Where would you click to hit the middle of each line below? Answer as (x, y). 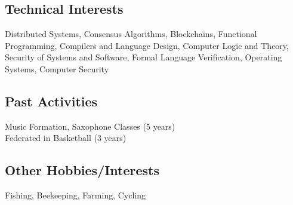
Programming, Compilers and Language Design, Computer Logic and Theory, (147, 45)
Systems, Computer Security (57, 68)
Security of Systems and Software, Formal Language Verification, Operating (144, 57)
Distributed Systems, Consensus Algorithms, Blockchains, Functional (131, 34)
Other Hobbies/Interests (82, 170)
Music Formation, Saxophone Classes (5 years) (90, 126)
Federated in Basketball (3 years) (66, 138)
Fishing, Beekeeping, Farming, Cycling (75, 195)
